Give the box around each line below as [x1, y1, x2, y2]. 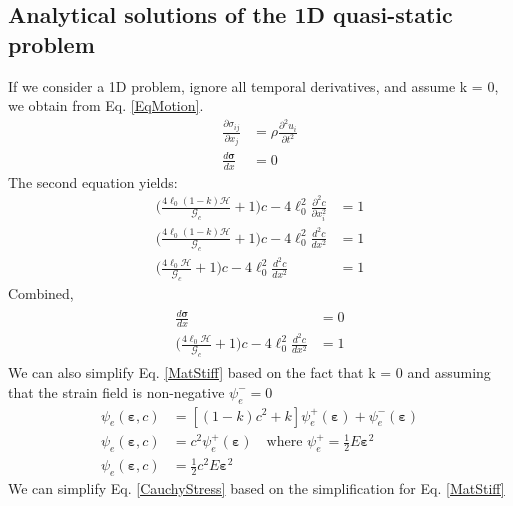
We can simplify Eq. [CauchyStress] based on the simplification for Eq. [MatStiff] [8, 478, 505, 499]
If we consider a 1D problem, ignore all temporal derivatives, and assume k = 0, [8, 75, 499, 96]
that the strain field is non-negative [8, 381, 225, 402]
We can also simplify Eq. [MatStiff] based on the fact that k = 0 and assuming [8, 362, 491, 383]
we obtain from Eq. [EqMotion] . [8, 95, 204, 116]
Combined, [8, 283, 74, 304]
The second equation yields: [8, 171, 178, 192]
